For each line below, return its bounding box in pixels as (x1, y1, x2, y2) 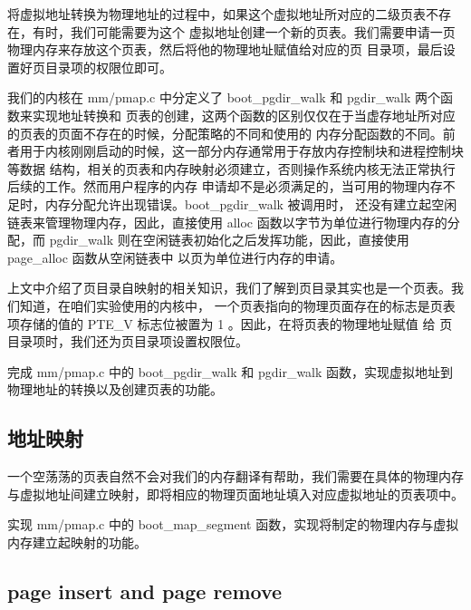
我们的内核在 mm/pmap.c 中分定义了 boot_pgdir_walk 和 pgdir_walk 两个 (7, 88, 441, 107)
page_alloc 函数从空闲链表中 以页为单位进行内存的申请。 (7, 247, 343, 266)
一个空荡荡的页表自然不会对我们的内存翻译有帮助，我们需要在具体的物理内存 (7, 467, 464, 486)
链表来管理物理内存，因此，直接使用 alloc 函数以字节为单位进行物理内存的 (7, 212, 447, 231)
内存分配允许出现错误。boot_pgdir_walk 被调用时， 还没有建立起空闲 (44, 194, 457, 213)
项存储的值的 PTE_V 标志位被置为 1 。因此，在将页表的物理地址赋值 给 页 (7, 314, 453, 333)
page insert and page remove (7, 576, 283, 605)
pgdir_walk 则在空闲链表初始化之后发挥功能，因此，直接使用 (49, 230, 409, 249)
